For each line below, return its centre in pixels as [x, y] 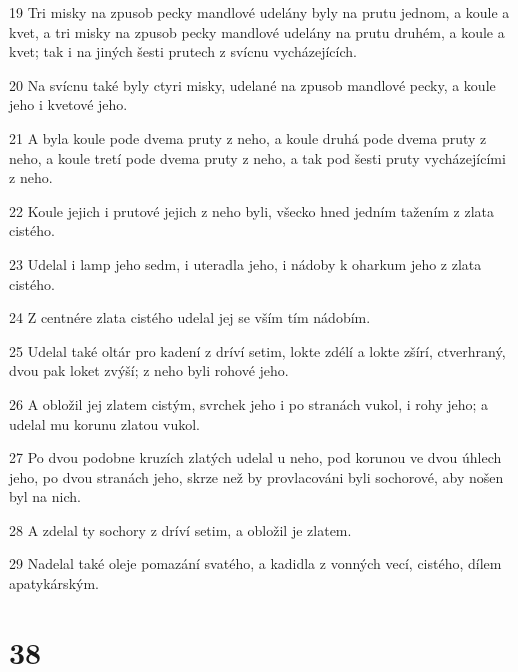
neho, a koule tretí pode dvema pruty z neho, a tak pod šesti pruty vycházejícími [257, 157]
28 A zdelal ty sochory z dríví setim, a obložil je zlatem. [180, 529]
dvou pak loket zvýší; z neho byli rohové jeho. [149, 370]
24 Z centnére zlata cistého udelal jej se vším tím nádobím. [190, 317]
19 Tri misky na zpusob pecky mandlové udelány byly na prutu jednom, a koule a [259, 12]
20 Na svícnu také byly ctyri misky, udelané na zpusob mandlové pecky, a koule [252, 84]
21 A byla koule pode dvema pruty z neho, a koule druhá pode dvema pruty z [248, 137]
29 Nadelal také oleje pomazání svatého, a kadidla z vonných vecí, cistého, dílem [255, 563]
